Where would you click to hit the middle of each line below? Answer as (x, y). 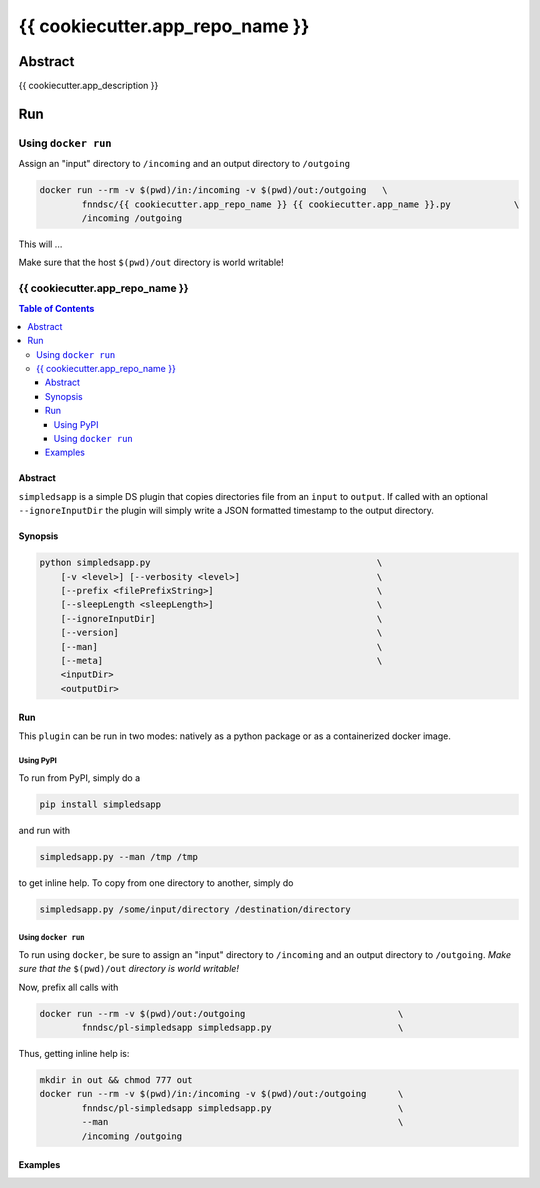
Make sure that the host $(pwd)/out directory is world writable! (151, 262)
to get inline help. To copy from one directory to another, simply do (156, 882)
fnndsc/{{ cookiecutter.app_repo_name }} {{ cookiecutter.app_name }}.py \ (300, 204)
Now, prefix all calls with (68, 987)
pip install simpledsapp (100, 804)
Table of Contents (56, 308)
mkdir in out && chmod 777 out (116, 1080)
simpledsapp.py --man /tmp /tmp (119, 856)
